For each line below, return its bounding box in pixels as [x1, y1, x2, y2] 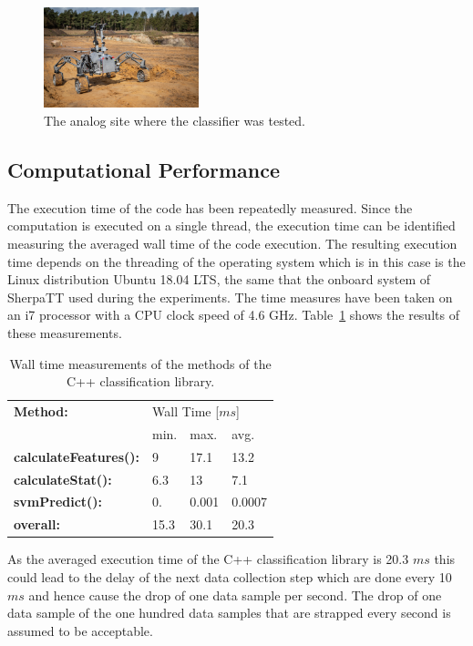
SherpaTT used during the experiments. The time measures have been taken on [7, 287, 453, 306]
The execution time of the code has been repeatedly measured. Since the [7, 198, 413, 217]
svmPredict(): [14, 492, 103, 511]
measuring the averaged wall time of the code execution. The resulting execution [7, 234, 458, 253]
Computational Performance [7, 156, 280, 184]
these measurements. [7, 323, 122, 342]
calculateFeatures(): [14, 446, 140, 466]
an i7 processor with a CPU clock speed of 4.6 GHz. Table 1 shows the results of [7, 305, 459, 324]
